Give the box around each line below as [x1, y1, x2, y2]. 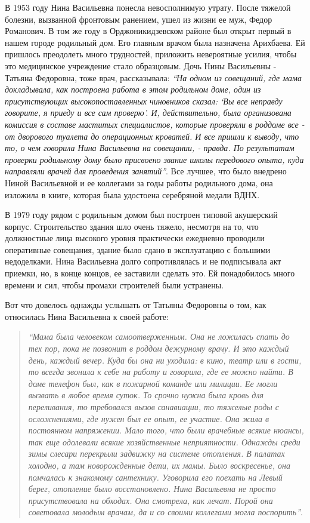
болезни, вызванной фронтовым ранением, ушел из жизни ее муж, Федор [5, 13, 272, 25]
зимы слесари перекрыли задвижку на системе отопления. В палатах [28, 447, 285, 460]
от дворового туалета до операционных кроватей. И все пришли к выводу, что [5, 130, 299, 142]
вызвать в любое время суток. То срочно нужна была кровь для [28, 389, 264, 401]
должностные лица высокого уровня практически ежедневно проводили [5, 232, 265, 244]
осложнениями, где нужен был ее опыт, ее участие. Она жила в [28, 412, 269, 424]
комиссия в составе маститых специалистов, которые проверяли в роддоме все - [5, 118, 305, 130]
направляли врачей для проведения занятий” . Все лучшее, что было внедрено [5, 165, 287, 177]
